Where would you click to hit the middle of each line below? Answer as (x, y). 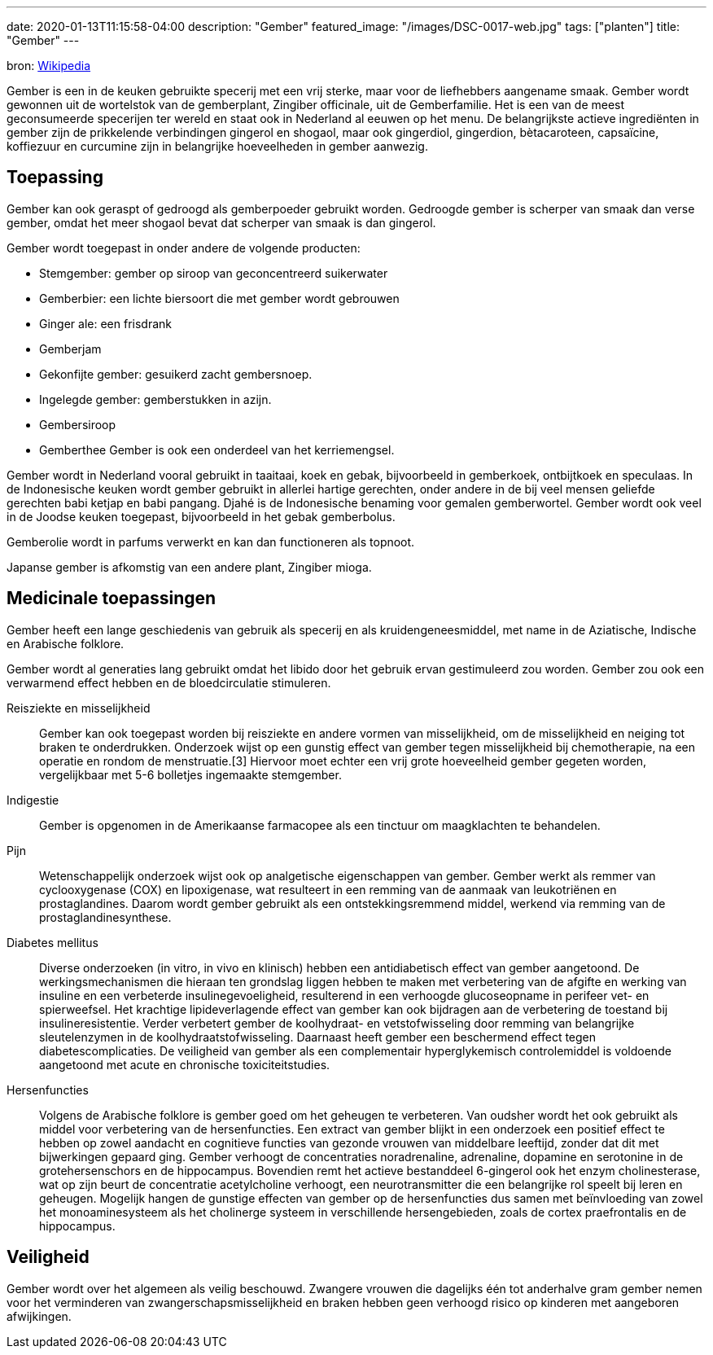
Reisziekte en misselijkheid (79, 708)
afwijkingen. (39, 1316)
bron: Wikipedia (49, 66)
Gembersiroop (78, 424)
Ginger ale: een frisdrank (106, 323)
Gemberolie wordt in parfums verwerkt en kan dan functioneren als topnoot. (211, 542)
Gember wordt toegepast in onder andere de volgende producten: (184, 248)
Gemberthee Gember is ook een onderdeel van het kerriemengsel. (217, 449)
